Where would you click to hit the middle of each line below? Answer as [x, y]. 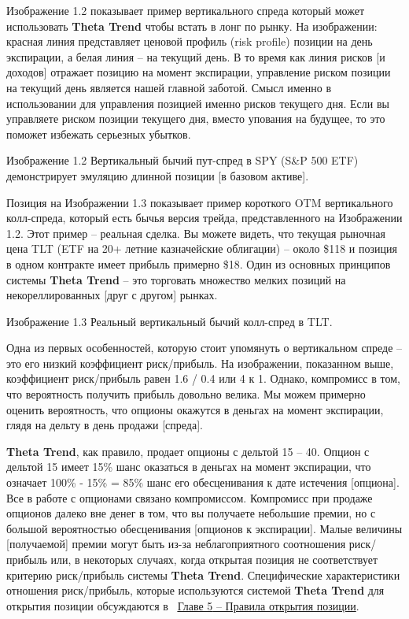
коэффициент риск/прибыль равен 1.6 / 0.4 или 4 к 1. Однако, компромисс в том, [203, 378]
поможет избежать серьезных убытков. [99, 133]
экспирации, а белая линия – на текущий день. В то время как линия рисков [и [196, 56]
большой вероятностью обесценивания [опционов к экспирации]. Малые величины [204, 528]
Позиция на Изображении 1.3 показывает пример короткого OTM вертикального [200, 202]
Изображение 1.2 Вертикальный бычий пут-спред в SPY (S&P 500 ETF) [182, 160]
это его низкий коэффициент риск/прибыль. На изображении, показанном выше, [200, 363]
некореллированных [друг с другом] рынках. [112, 295]
